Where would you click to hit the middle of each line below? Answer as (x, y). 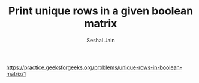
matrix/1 (16, 73)
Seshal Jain (101, 40)
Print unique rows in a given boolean (101, 11)
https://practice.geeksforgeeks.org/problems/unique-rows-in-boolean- (94, 67)
